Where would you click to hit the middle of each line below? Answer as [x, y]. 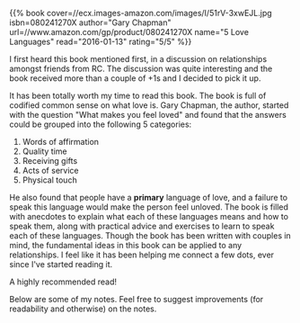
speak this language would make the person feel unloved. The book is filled [149, 207]
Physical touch [50, 180]
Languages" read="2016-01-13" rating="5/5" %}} [101, 41]
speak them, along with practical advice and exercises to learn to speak [142, 226]
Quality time [44, 151]
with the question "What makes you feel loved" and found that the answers [148, 115]
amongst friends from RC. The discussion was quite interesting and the [141, 68]
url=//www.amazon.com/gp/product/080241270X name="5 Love [129, 32]
